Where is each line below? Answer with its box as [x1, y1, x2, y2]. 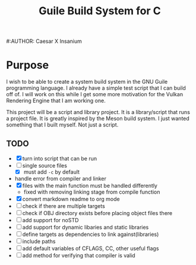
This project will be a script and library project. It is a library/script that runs [6, 109, 190, 116]
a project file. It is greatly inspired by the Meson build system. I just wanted [6, 115, 190, 122]
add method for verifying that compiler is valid [22, 252, 135, 259]
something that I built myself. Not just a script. [6, 121, 119, 128]
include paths [22, 238, 56, 245]
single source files [22, 162, 67, 169]
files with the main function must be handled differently [22, 182, 157, 189]
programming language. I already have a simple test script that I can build [6, 84, 186, 92]
